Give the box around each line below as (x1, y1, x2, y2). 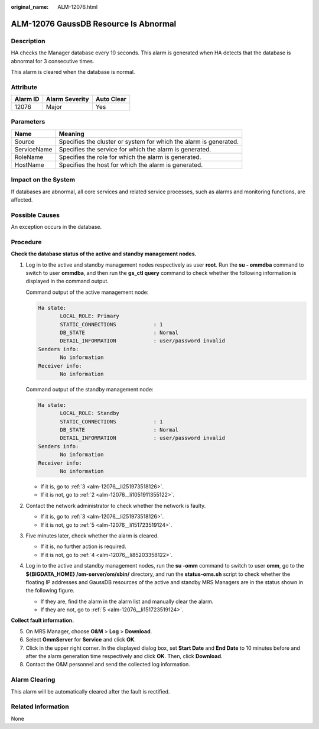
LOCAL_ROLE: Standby (60, 410, 119, 417)
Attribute (11, 83, 38, 91)
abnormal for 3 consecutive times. (11, 57, 95, 64)
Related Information (11, 702, 69, 711)
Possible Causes (11, 210, 60, 219)
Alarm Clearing (11, 676, 56, 684)
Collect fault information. (11, 617, 74, 624)
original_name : (11, 4, 49, 10)
